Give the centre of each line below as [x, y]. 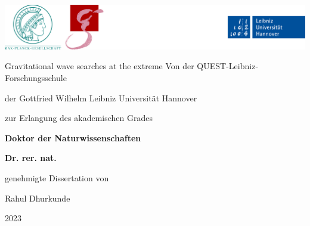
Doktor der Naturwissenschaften [73, 137]
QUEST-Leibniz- [228, 66]
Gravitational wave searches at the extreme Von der [100, 66]
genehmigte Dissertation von [57, 177]
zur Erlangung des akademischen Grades [79, 118]
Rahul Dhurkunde [38, 198]
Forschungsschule [36, 78]
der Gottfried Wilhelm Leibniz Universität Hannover [101, 97]
